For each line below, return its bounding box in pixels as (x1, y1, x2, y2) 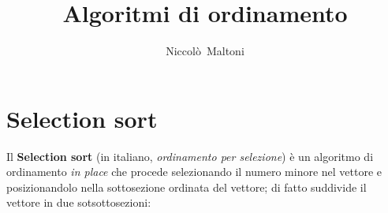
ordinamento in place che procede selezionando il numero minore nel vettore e (6, 163, 382, 180)
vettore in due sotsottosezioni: (6, 194, 151, 211)
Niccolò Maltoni (166, 43, 244, 59)
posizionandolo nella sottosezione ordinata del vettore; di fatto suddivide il (6, 178, 367, 195)
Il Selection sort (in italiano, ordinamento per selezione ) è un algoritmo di (6, 148, 374, 164)
